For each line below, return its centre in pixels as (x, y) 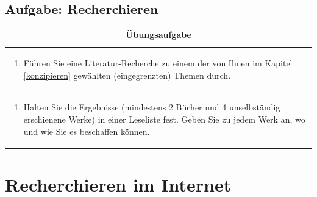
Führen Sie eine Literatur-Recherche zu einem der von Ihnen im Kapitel (158, 63)
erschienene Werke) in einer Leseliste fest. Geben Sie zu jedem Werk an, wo (164, 119)
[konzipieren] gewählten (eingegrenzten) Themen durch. (127, 75)
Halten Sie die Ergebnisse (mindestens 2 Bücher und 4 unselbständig (152, 107)
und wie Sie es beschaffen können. (87, 131)
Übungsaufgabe (158, 34)
